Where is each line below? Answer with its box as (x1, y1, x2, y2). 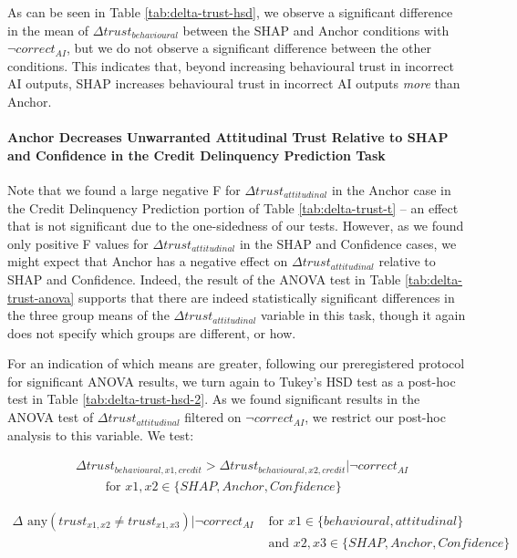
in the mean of (7, 20, 89, 39)
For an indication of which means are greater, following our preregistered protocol (7, 354, 465, 373)
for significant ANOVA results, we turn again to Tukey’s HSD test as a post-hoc (7, 371, 456, 390)
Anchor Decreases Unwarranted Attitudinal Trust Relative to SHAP (7, 128, 449, 147)
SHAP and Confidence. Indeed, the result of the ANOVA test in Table (7, 269, 401, 288)
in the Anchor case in (331, 180, 451, 199)
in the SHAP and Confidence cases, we (239, 233, 457, 253)
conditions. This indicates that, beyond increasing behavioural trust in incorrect (7, 56, 454, 75)
